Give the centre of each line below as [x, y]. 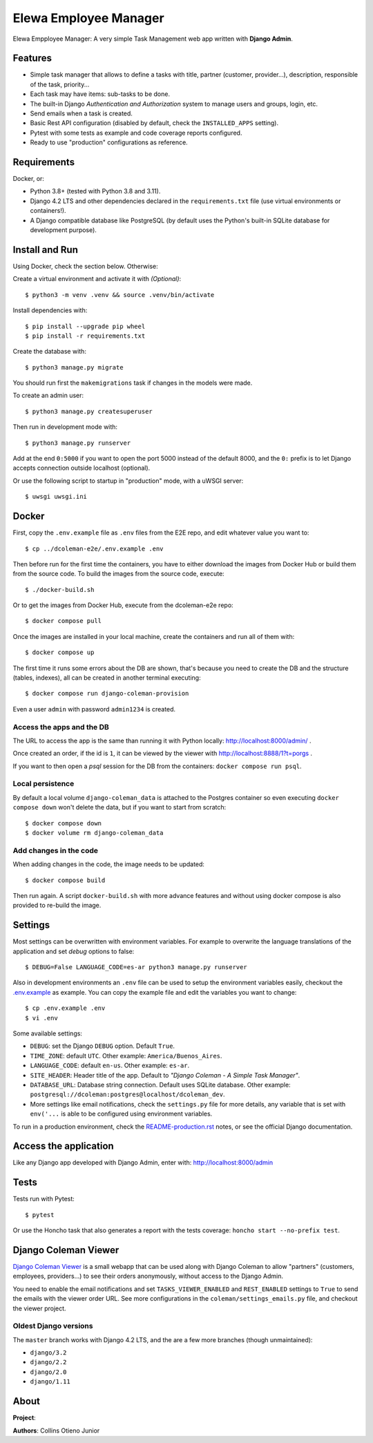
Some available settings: [48, 1033]
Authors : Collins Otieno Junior [56, 1431]
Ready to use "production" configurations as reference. [109, 142]
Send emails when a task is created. [81, 113]
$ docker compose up [60, 652]
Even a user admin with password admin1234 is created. [94, 709]
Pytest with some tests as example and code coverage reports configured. [136, 133]
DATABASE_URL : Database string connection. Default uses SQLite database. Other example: [160, 1084]
